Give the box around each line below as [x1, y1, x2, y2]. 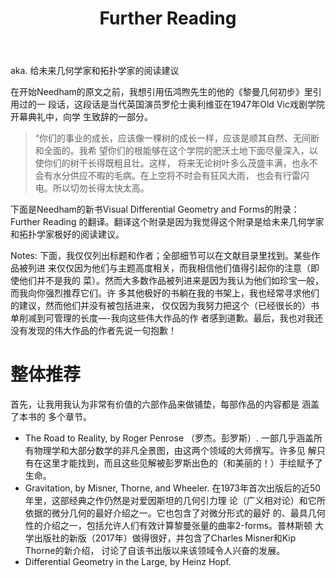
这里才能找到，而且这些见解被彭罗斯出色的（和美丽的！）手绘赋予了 [42, 457, 323, 469]
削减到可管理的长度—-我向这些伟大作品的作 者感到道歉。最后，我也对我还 [18, 312, 324, 324]
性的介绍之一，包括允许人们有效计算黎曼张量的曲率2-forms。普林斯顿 [24, 520, 313, 532]
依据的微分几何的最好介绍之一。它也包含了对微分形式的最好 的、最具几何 [24, 507, 326, 519]
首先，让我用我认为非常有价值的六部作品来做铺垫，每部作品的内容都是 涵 [10, 398, 311, 411]
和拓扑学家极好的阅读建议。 [10, 228, 125, 241]
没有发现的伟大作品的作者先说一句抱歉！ [10, 325, 177, 337]
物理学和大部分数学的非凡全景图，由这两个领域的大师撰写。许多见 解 [33, 445, 317, 457]
